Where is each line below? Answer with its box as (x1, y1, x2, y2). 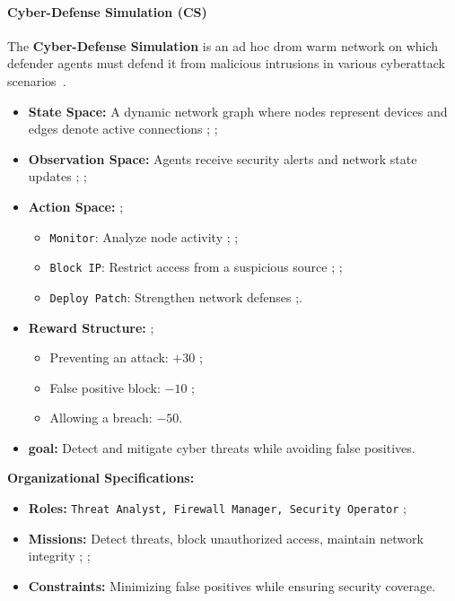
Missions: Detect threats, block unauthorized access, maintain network (28, 528, 424, 547)
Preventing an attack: (49, 348, 169, 367)
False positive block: (49, 378, 161, 396)
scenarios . (7, 71, 66, 90)
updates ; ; (28, 167, 87, 186)
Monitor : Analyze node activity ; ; (49, 227, 239, 246)
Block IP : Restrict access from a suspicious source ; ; (49, 257, 343, 276)
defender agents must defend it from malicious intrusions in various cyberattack (7, 54, 445, 73)
